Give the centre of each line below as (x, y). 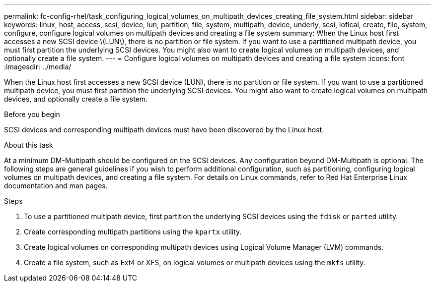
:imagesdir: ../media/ (38, 67)
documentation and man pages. (56, 186)
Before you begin (32, 114)
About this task (29, 145)
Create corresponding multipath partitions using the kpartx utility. (133, 232)
